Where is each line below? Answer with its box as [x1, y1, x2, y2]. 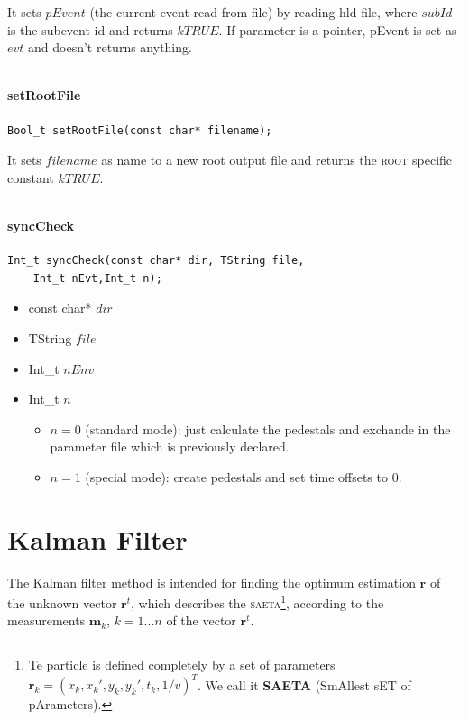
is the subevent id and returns [7, 20, 173, 39]
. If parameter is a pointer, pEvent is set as [218, 20, 457, 39]
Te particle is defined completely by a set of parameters [28, 655, 336, 674]
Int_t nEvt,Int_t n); [32, 271, 162, 285]
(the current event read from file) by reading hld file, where [89, 3, 418, 21]
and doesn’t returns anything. [28, 38, 192, 57]
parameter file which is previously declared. [50, 437, 290, 456]
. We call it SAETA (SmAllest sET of [197, 675, 411, 694]
